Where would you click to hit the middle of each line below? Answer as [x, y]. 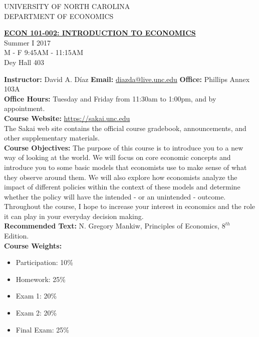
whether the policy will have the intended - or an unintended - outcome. [115, 196]
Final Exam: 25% [42, 329]
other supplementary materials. [52, 138]
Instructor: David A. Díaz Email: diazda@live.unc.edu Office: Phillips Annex [127, 79]
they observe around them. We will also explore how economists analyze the [121, 177]
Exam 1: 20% [36, 296]
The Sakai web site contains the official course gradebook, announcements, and [125, 128]
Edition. [17, 236]
